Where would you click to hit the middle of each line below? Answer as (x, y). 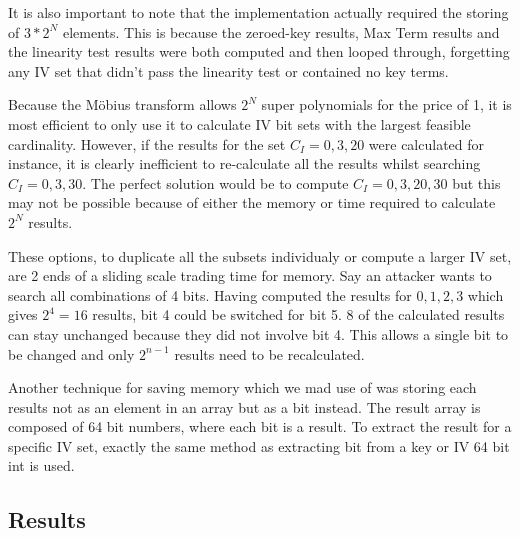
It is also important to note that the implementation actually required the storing (258, 12)
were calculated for (426, 143)
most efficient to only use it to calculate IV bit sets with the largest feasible (239, 123)
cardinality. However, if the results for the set (147, 143)
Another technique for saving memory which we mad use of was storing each (242, 387)
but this (476, 182)
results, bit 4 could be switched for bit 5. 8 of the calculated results (298, 314)
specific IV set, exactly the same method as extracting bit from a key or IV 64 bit (259, 445)
